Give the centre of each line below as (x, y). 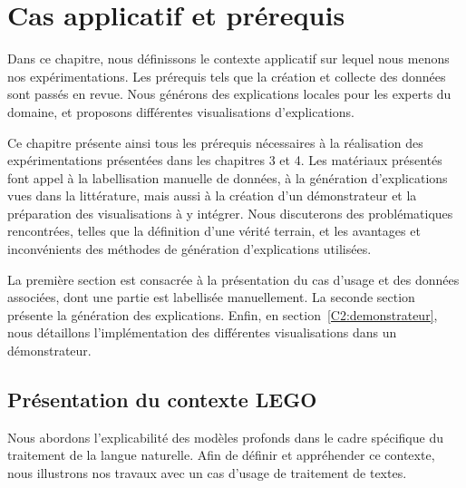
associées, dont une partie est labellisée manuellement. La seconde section (211, 297)
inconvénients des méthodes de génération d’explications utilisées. (189, 249)
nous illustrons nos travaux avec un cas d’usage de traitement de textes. (207, 473)
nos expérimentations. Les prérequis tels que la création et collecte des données (227, 76)
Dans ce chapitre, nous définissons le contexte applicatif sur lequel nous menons (228, 59)
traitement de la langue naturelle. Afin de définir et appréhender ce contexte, (221, 455)
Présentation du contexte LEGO (162, 400)
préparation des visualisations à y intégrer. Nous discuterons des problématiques (230, 213)
